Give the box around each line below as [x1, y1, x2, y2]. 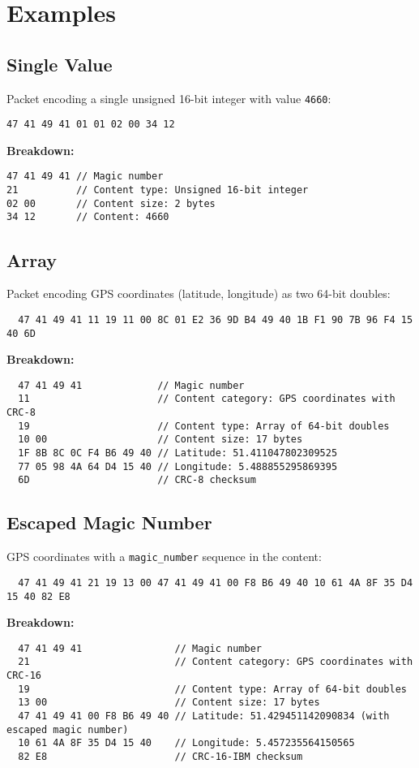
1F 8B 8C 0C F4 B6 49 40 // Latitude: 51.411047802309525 [18, 447, 338, 460]
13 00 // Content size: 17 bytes [18, 697, 320, 709]
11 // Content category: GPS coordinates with [18, 393, 395, 405]
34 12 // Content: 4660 [6, 211, 169, 223]
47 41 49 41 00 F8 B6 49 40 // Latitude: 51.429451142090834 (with [18, 710, 390, 723]
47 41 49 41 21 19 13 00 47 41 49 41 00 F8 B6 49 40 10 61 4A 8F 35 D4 [18, 576, 413, 589]
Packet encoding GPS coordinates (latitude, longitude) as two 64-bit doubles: [6, 285, 391, 302]
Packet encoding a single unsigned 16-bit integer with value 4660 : [6, 89, 331, 106]
